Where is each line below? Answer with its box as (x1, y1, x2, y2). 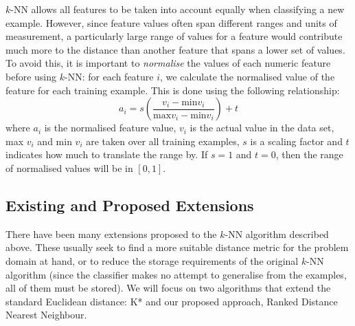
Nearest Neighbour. (5, 307, 87, 322)
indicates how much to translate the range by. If (5, 147, 208, 162)
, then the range (275, 147, 343, 162)
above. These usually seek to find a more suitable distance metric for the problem (5, 240, 349, 254)
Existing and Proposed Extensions (5, 194, 254, 215)
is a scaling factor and (250, 133, 343, 148)
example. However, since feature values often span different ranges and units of (5, 15, 337, 30)
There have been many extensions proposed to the (5, 226, 217, 241)
